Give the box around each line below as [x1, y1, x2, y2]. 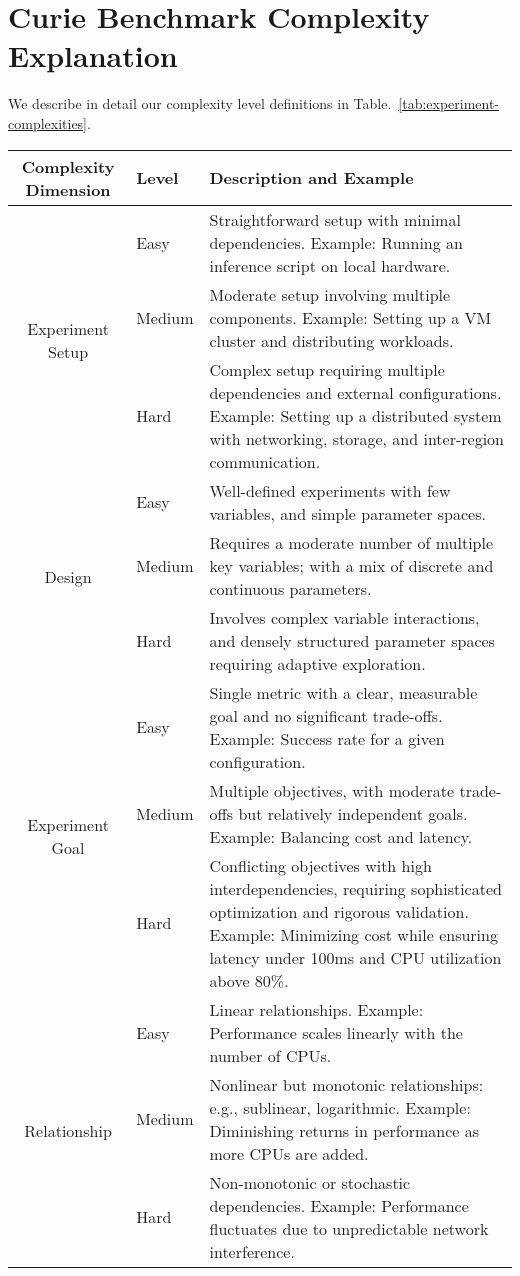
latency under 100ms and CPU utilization [209, 945, 502, 969]
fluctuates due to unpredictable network [209, 1216, 489, 1240]
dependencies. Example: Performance [209, 1193, 469, 1217]
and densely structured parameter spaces [209, 628, 495, 652]
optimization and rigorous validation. [209, 899, 469, 923]
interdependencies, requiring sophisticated [209, 876, 502, 900]
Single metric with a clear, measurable [209, 680, 478, 704]
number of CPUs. [209, 1043, 332, 1067]
